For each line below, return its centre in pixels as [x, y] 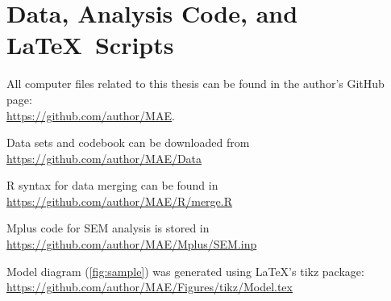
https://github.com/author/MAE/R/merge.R [119, 201]
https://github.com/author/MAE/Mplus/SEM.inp [132, 244]
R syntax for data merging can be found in [112, 185]
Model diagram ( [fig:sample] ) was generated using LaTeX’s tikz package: [185, 271]
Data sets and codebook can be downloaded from [128, 142]
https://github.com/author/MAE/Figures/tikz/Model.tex [150, 287]
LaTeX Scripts [90, 45]
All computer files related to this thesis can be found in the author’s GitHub [195, 84]
